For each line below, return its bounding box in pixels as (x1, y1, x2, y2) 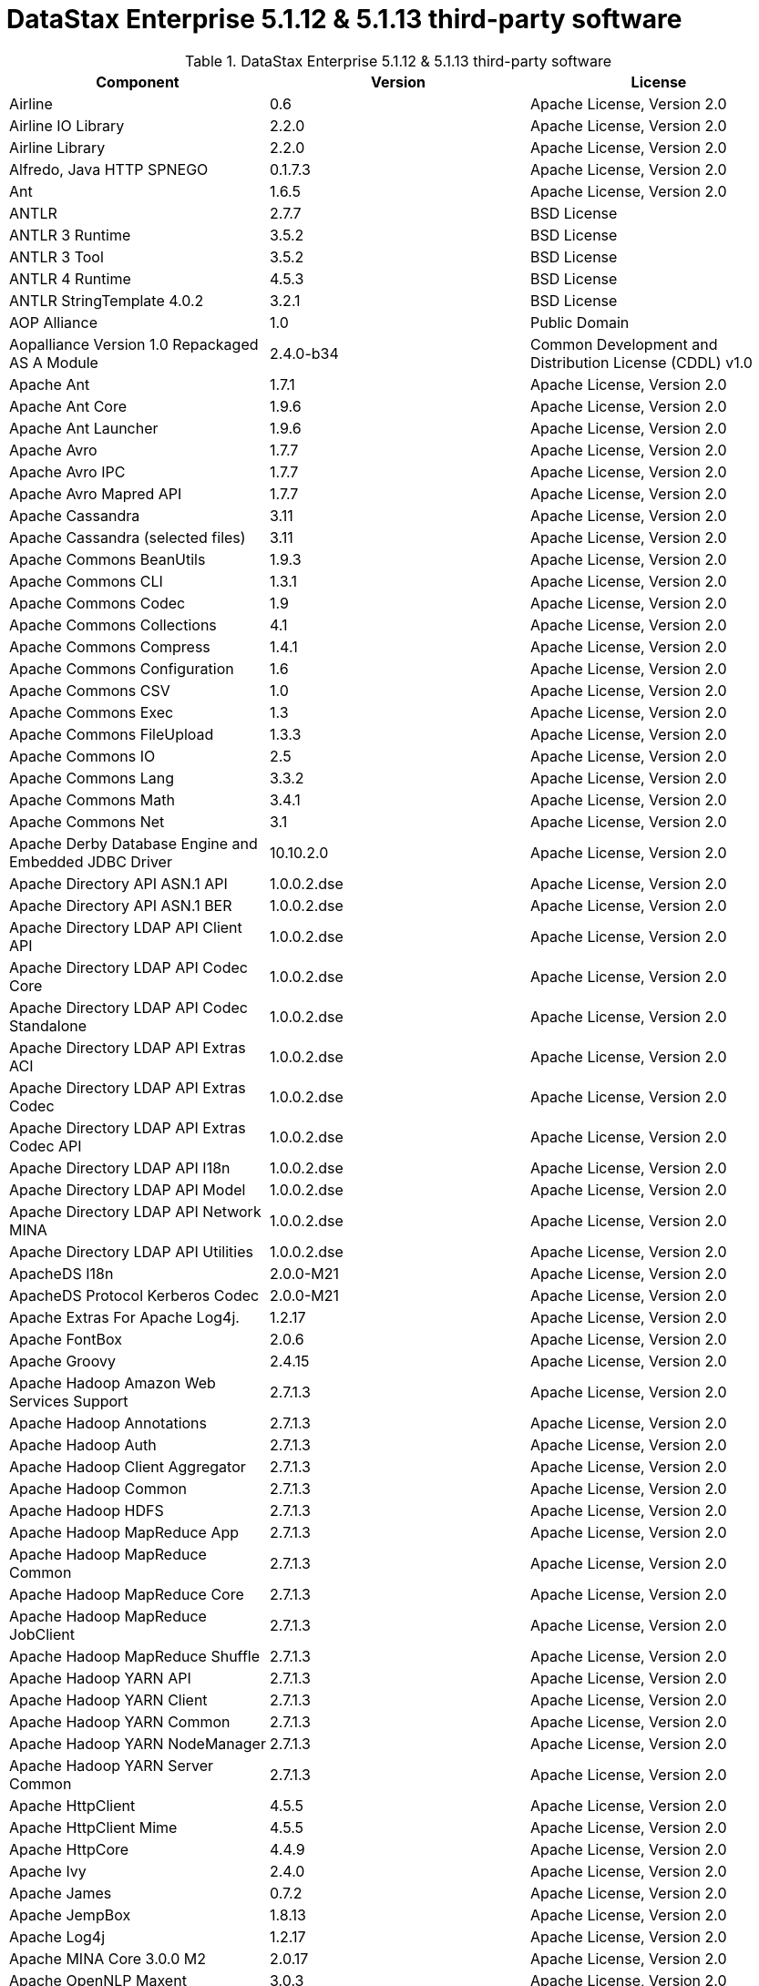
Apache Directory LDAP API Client (9, 917, 242, 937)
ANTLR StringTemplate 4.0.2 (9, 291, 204, 310)
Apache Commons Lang (9, 768, 175, 787)
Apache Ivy (9, 1861, 87, 1880)
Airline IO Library (9, 116, 125, 135)
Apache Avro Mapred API (9, 484, 182, 503)
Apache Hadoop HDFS (9, 1500, 164, 1520)
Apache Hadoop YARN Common (9, 1712, 231, 1731)
